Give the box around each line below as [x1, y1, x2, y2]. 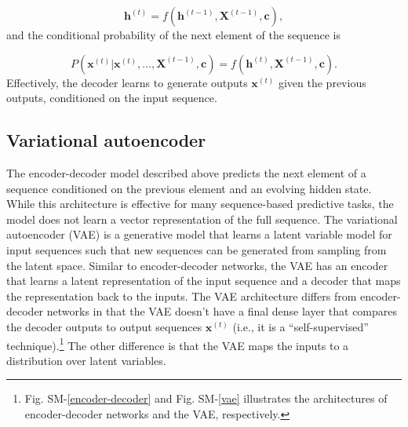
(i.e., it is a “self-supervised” [232, 318, 369, 334]
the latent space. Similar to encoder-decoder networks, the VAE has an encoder [6, 257, 388, 273]
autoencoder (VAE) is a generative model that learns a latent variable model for [6, 226, 392, 243]
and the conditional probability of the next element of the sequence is [6, 27, 341, 42]
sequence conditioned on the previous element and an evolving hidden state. [6, 180, 372, 196]
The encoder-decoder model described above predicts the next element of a [6, 164, 366, 181]
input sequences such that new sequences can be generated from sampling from [6, 241, 387, 257]
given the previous [278, 74, 366, 90]
